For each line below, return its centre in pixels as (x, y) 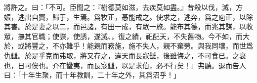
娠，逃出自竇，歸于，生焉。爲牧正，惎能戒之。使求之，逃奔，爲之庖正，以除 (128, 17)
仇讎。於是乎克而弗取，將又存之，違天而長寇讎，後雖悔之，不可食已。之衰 (125, 55)
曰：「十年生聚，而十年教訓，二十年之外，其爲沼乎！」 (92, 75)
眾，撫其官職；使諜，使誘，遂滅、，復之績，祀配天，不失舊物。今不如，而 (123, 36)
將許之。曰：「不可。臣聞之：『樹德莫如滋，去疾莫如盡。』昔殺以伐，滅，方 (123, 7)
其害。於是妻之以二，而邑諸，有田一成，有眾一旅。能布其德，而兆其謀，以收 (128, 26)
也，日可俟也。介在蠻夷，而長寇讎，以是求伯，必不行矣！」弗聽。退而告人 (125, 65)
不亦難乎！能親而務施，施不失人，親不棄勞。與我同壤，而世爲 (152, 46)
